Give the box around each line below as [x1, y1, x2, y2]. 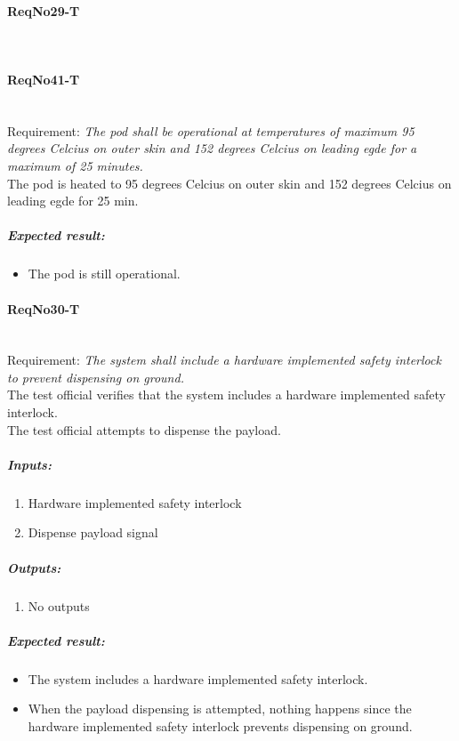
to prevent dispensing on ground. [7, 367, 184, 386]
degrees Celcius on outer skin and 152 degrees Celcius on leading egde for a [7, 139, 417, 157]
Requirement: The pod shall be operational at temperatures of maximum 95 [7, 121, 415, 140]
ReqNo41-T [7, 69, 80, 88]
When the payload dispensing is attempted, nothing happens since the [28, 699, 412, 718]
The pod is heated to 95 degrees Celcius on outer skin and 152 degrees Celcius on [7, 173, 452, 192]
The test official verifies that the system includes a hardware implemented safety [7, 385, 446, 404]
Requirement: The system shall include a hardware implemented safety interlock [7, 350, 441, 369]
